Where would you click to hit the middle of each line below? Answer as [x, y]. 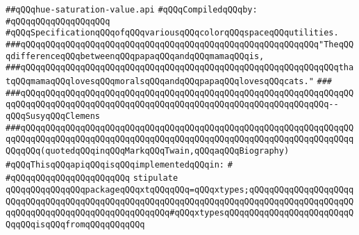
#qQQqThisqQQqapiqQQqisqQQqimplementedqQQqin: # [119, 164]
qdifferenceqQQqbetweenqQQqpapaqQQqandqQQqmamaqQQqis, [135, 56]
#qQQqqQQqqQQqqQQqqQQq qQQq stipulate [92, 178]
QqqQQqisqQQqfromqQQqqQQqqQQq [75, 224]
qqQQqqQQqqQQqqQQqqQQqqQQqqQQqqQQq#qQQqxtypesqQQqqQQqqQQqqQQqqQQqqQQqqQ [180, 213]
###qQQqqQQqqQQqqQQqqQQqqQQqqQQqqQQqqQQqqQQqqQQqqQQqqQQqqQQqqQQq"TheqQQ [180, 44]
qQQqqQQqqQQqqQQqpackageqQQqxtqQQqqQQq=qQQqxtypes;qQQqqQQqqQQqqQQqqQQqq [180, 189]
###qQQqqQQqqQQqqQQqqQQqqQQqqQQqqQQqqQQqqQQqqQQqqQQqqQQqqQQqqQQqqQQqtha [180, 68]
